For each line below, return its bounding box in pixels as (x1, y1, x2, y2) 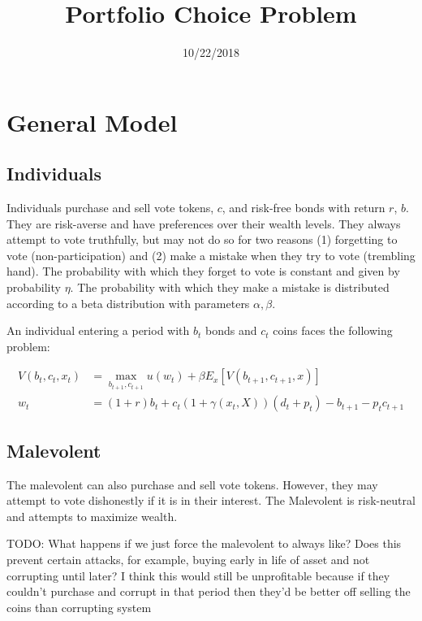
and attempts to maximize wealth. (6, 507, 178, 524)
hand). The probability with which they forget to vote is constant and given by (6, 263, 400, 280)
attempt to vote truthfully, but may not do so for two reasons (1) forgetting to (6, 231, 398, 248)
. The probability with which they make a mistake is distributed (70, 279, 390, 296)
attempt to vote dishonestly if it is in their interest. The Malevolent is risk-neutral (6, 492, 416, 509)
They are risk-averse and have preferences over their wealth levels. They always (6, 215, 401, 232)
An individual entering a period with (6, 322, 190, 339)
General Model (6, 105, 178, 138)
